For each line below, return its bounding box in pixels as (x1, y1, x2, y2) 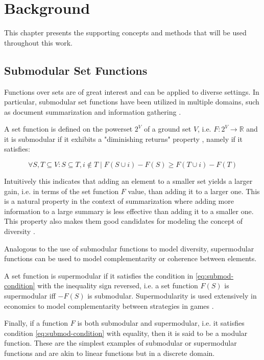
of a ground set (143, 123, 191, 134)
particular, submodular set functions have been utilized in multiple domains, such (4, 96, 259, 107)
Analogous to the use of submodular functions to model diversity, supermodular (4, 243, 254, 253)
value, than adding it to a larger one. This (128, 185, 260, 196)
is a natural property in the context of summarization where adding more (4, 196, 234, 206)
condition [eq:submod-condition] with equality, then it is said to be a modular (4, 327, 248, 338)
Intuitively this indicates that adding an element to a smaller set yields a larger (4, 176, 253, 186)
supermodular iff (4, 290, 56, 301)
